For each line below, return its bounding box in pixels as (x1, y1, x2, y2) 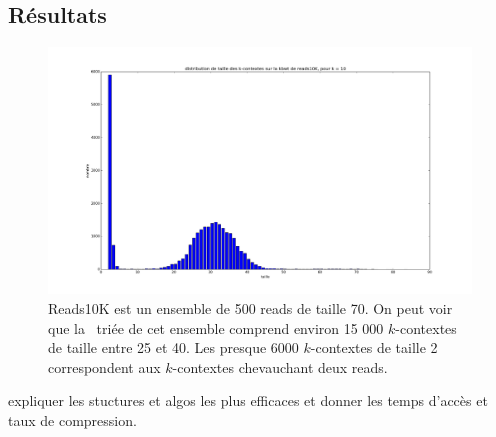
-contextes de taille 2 (310, 337, 438, 358)
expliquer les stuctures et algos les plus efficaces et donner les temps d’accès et (8, 390, 488, 411)
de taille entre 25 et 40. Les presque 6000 (48, 337, 299, 358)
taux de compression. (8, 409, 137, 430)
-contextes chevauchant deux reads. (172, 356, 388, 377)
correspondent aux (48, 356, 161, 377)
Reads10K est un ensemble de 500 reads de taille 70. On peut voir (48, 297, 453, 318)
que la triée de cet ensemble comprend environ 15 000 (48, 317, 384, 338)
